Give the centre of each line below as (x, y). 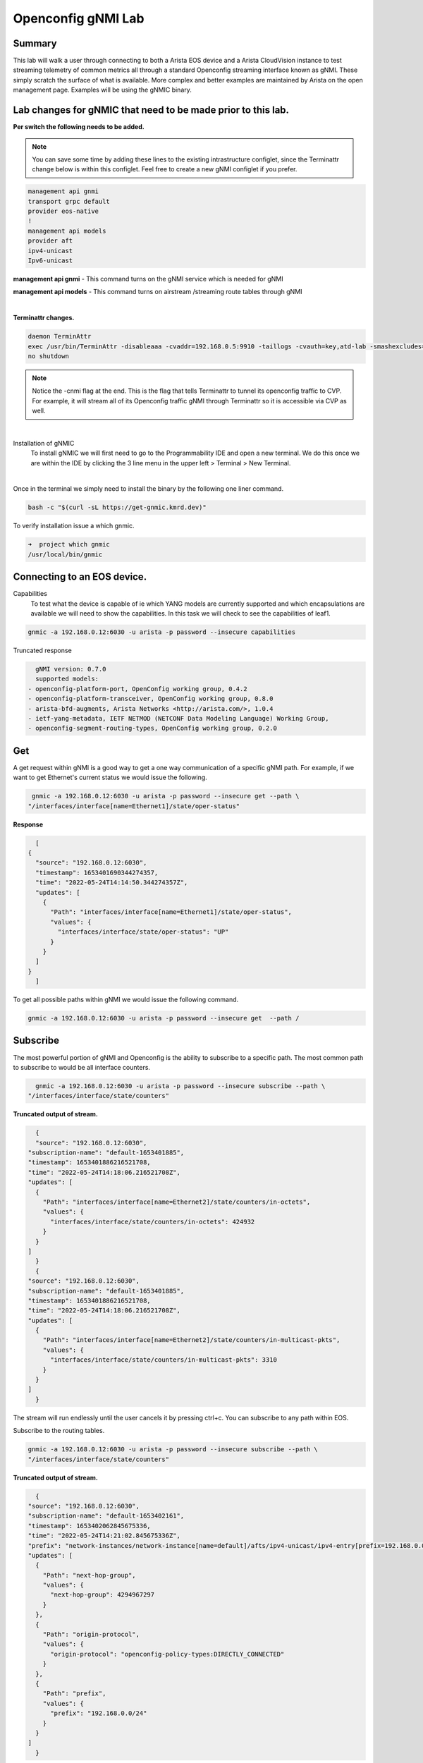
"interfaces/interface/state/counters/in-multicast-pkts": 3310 (164, 1360)
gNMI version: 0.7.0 (71, 669)
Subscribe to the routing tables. (59, 1431)
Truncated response (42, 651)
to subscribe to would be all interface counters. (82, 1067)
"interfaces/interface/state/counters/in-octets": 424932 (153, 1221)
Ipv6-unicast (50, 261)
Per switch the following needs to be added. (79, 127)
